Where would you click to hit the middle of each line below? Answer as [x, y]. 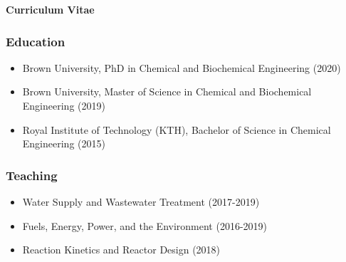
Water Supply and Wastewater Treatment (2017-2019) [141, 201]
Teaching [32, 175]
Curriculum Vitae [50, 9]
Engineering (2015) [64, 143]
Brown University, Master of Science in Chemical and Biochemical [167, 91]
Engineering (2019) [64, 105]
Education [36, 41]
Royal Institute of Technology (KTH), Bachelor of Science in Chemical [177, 129]
